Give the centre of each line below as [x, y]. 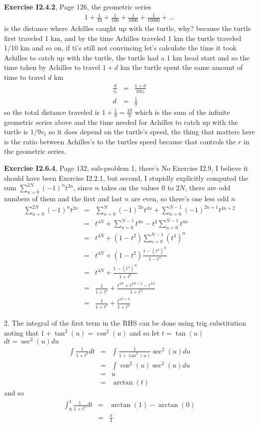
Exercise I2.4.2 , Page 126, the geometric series [78, 6]
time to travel [25, 77]
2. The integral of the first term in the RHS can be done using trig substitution [125, 323]
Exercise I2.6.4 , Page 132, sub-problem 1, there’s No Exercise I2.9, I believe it [126, 168]
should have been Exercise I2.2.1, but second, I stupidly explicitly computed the [126, 178]
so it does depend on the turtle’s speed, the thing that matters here [152, 132]
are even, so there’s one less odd [180, 198]
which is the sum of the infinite [182, 112]
